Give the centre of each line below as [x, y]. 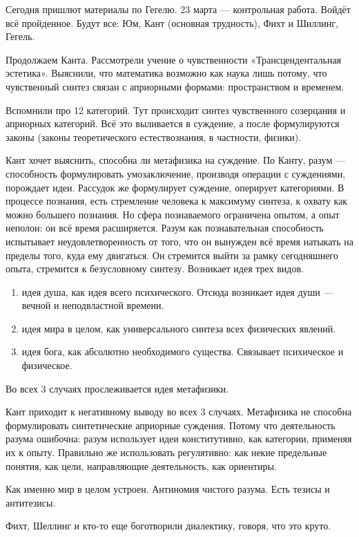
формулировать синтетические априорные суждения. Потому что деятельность [171, 425]
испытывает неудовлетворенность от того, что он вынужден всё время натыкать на [179, 241]
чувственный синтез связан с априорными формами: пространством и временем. [175, 86]
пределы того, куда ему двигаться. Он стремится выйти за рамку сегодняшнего [172, 255]
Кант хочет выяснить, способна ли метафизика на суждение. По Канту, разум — [175, 160]
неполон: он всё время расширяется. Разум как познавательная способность [165, 228]
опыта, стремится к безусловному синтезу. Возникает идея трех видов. [155, 268]
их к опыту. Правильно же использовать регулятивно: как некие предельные [166, 452]
